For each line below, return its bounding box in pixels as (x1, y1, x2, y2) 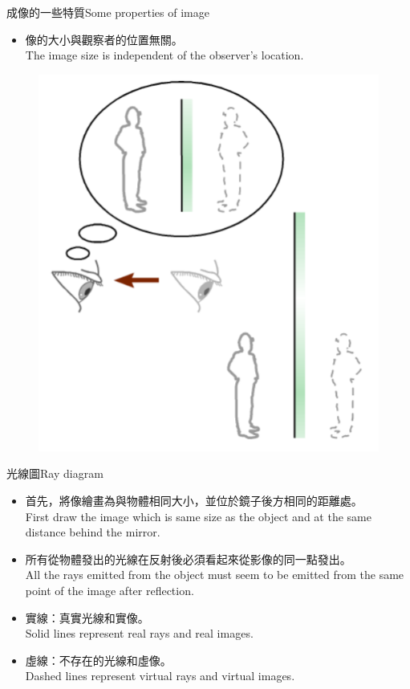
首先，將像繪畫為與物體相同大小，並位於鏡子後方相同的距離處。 (25, 491, 363, 508)
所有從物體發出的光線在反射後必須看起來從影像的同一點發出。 (25, 550, 351, 567)
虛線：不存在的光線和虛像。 (25, 651, 172, 668)
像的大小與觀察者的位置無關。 (25, 31, 183, 47)
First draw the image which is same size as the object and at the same (25, 508, 371, 524)
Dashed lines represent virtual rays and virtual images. (25, 667, 295, 684)
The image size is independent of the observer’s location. (25, 47, 304, 63)
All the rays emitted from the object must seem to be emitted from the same (25, 566, 404, 583)
